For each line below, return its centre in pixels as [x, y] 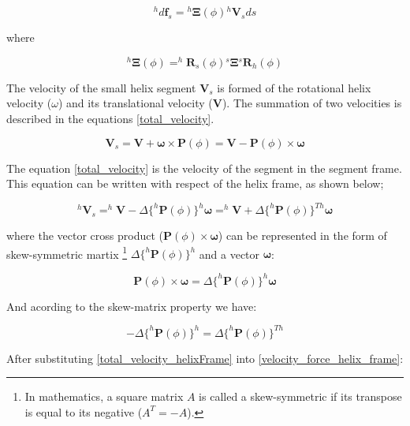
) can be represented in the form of [302, 235]
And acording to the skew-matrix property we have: [132, 306]
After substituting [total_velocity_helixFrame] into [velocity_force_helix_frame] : [205, 358]
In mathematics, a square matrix [104, 396]
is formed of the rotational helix [294, 87]
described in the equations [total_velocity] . [110, 118]
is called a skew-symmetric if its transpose [300, 396]
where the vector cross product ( [85, 235]
